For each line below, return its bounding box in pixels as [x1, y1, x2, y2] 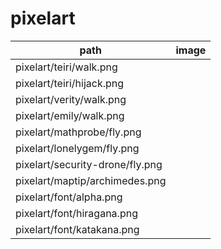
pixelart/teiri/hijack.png [15, 76, 125, 90]
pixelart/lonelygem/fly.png [15, 141, 140, 155]
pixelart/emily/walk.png [15, 108, 125, 122]
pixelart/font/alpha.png [15, 190, 123, 204]
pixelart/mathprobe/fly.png [15, 125, 142, 139]
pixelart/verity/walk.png [15, 92, 127, 106]
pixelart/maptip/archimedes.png [15, 173, 167, 187]
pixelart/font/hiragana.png [15, 206, 138, 220]
